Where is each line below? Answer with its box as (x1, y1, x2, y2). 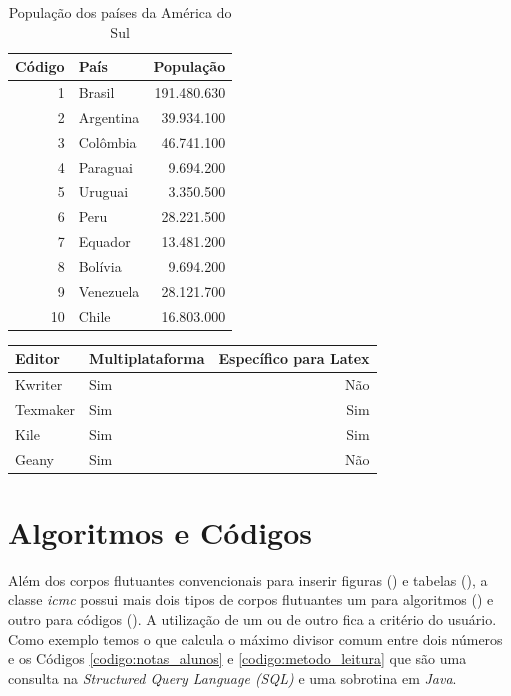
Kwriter (15, 374, 63, 395)
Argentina (78, 106, 140, 127)
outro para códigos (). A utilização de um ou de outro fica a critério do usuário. (8, 609, 497, 629)
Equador (78, 231, 131, 252)
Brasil (78, 82, 115, 103)
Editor (15, 348, 60, 369)
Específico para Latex (218, 348, 370, 369)
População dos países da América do (8, 2, 232, 22)
